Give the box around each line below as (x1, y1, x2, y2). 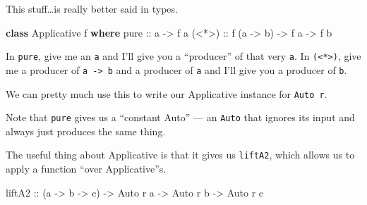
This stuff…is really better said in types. (6, 1, 178, 15)
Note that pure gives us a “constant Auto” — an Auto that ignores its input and (6, 110, 355, 125)
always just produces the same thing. (6, 123, 166, 138)
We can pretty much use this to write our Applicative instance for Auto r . (6, 86, 327, 101)
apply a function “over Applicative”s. (6, 161, 167, 176)
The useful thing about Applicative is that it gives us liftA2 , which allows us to (6, 147, 355, 162)
